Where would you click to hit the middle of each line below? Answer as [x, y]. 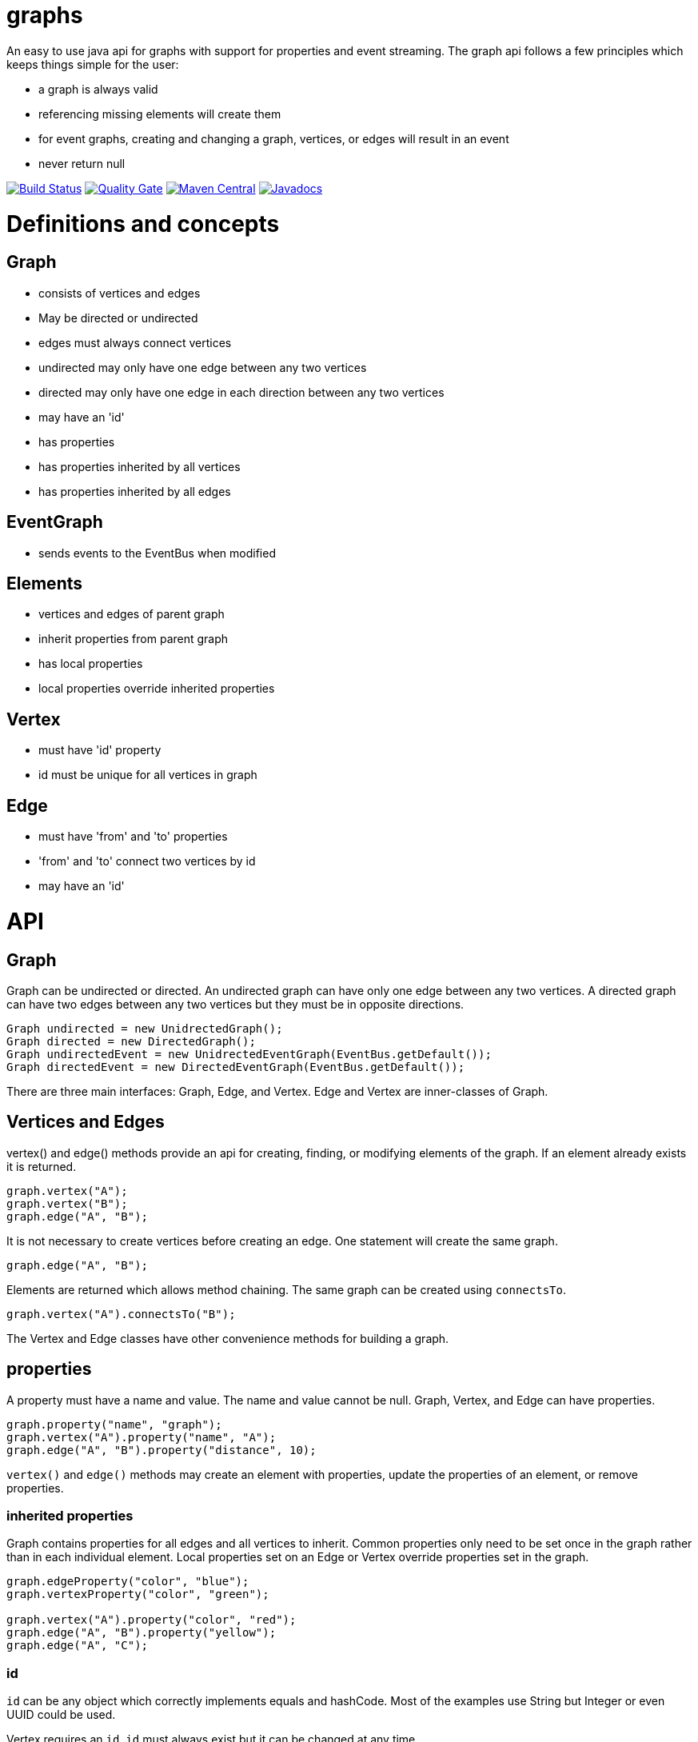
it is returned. [42, 1166]
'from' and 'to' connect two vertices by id [147, 861]
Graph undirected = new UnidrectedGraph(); [145, 1028]
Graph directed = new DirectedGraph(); [131, 1041]
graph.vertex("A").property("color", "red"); [152, 1620]
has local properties [91, 664]
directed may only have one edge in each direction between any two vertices [241, 392]
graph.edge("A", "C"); [78, 1646]
